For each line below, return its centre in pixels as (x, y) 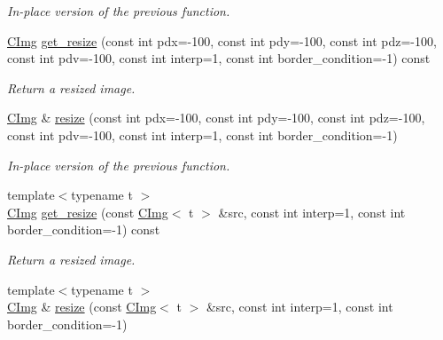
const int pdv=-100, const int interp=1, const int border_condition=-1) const (219, 58)
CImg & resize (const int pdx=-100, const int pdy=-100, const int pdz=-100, (216, 118)
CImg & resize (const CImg (82, 307)
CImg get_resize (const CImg (88, 212)
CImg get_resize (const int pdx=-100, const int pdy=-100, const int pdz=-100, (222, 40)
